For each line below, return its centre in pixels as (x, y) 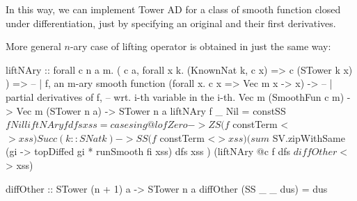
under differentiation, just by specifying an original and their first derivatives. (171, 23)
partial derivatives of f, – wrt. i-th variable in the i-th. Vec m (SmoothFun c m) (175, 96)
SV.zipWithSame (309, 137)
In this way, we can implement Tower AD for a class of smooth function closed (173, 9)
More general (33, 46)
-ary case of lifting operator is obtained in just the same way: (200, 46)
